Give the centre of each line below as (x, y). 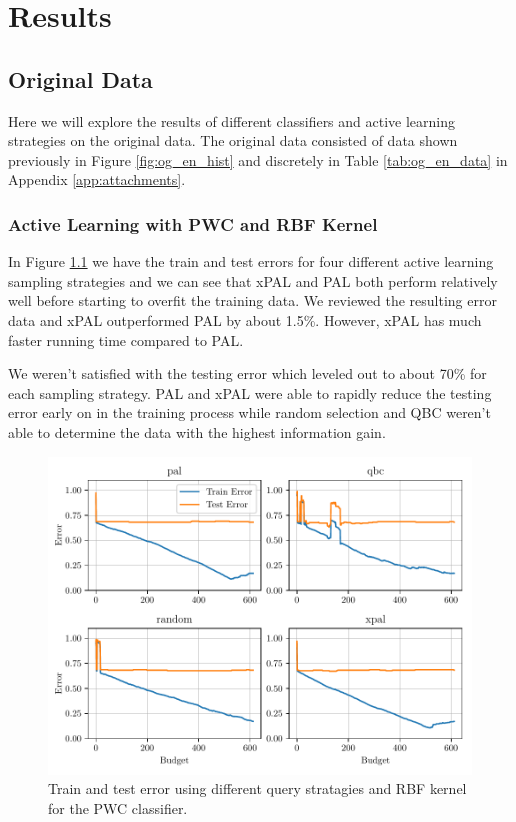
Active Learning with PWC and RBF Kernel (193, 223)
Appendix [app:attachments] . (97, 179)
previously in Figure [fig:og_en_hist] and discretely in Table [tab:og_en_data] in (258, 159)
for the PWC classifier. (118, 807)
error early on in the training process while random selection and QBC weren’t (249, 412)
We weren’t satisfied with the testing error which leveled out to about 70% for (247, 373)
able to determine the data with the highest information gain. (197, 431)
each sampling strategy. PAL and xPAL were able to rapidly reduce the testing (250, 392)
